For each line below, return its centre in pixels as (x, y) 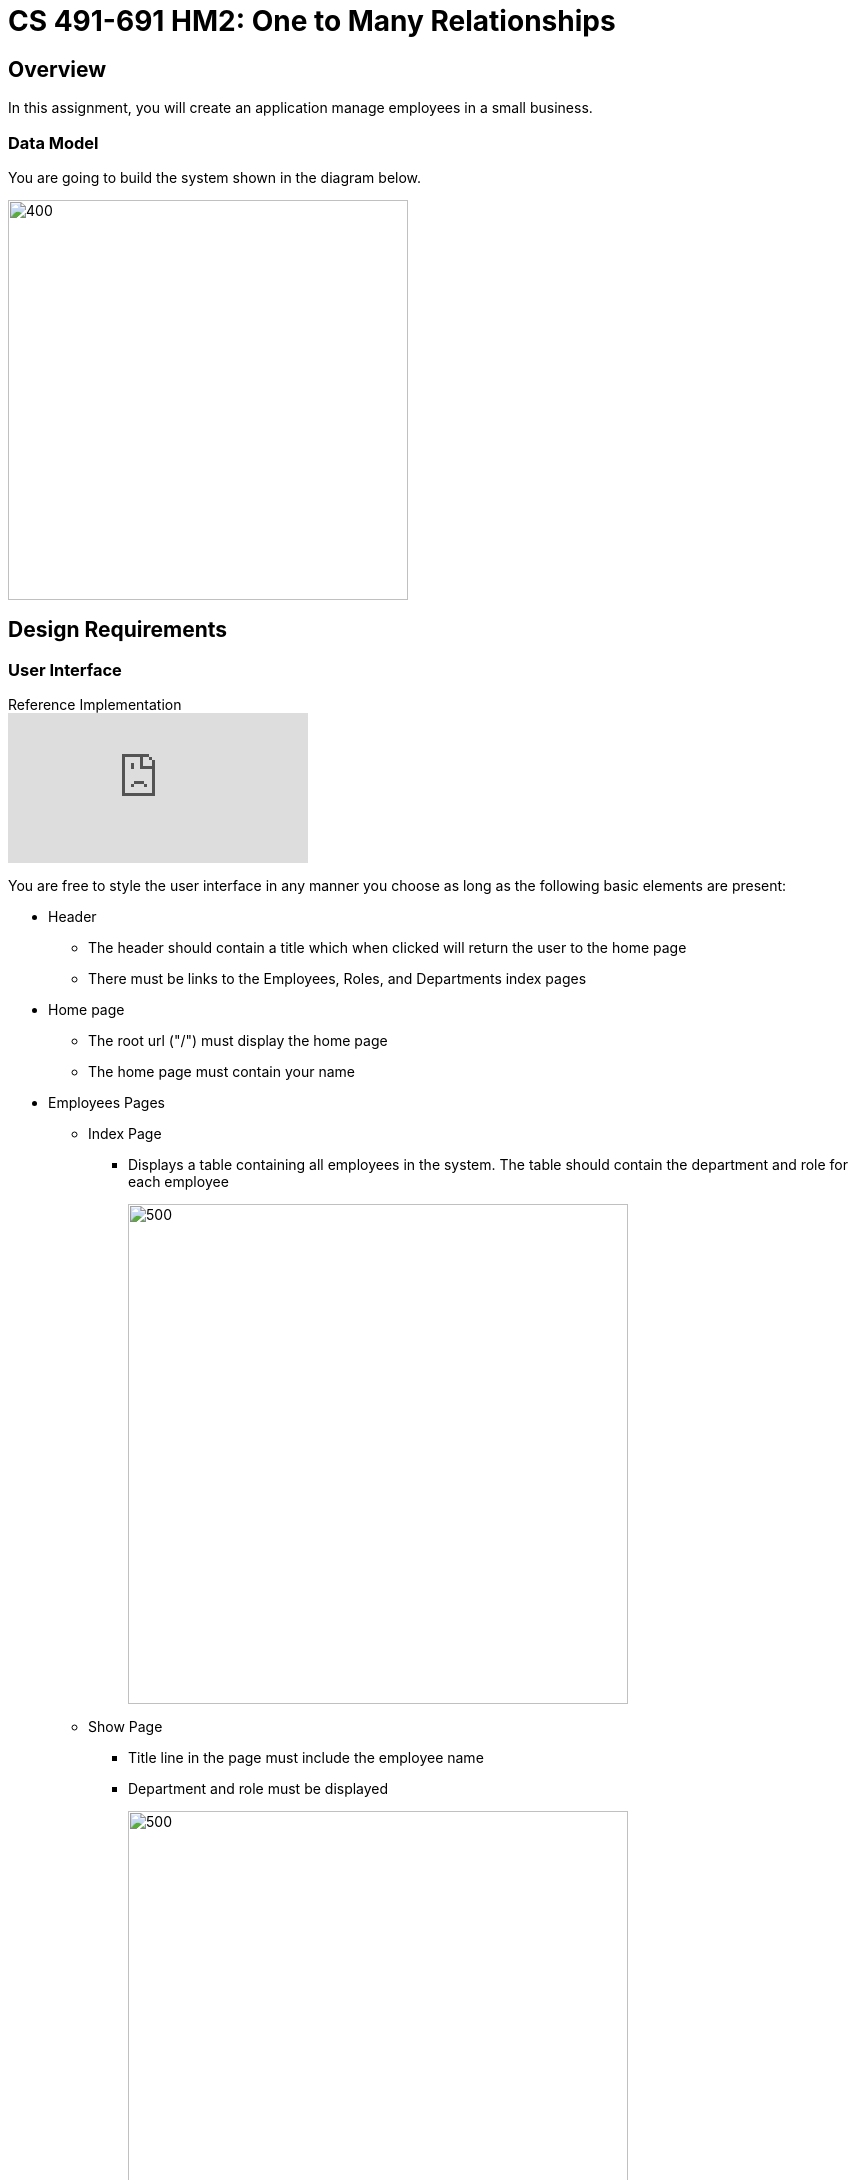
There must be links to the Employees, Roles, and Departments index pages (337, 979)
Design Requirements (118, 630)
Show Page (125, 1727)
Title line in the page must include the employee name (306, 1758)
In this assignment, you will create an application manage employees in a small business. (300, 108)
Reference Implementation (95, 705)
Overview (57, 69)
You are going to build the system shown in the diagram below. (215, 177)
